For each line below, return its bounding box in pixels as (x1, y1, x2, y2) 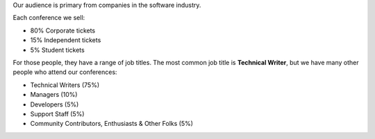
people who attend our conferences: (12, 68, 117, 76)
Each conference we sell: (12, 14, 85, 22)
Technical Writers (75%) (30, 80, 100, 89)
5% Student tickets (30, 46, 85, 54)
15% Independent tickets (30, 36, 101, 44)
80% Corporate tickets (30, 26, 96, 35)
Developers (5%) (30, 100, 79, 109)
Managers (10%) (30, 91, 78, 99)
